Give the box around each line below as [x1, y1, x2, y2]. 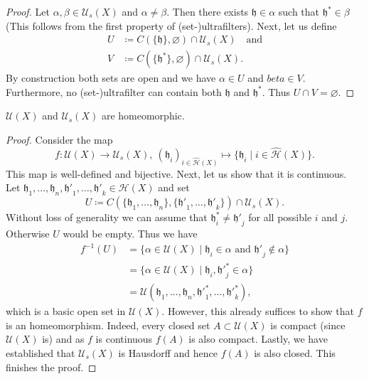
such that [278, 4, 320, 18]
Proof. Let [6, 4, 50, 18]
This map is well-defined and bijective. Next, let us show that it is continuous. [6, 166, 347, 181]
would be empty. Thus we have [63, 225, 198, 240]
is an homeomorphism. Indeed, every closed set [6, 317, 210, 332]
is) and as [42, 331, 85, 346]
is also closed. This [254, 345, 336, 360]
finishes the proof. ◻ [6, 359, 97, 374]
